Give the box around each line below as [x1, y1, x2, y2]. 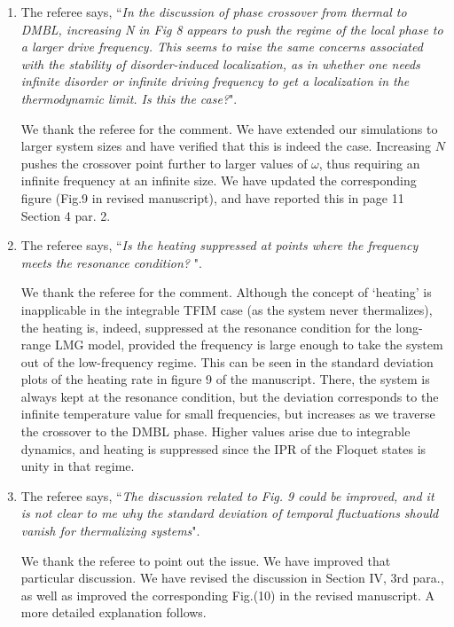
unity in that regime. [20, 457, 135, 475]
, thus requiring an [318, 153, 420, 172]
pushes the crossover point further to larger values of [20, 153, 308, 172]
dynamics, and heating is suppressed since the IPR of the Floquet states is [20, 439, 427, 458]
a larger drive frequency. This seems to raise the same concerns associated [20, 37, 423, 56]
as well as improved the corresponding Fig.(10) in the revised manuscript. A [20, 585, 435, 604]
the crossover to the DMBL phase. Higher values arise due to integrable [20, 422, 411, 441]
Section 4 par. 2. [20, 206, 111, 224]
